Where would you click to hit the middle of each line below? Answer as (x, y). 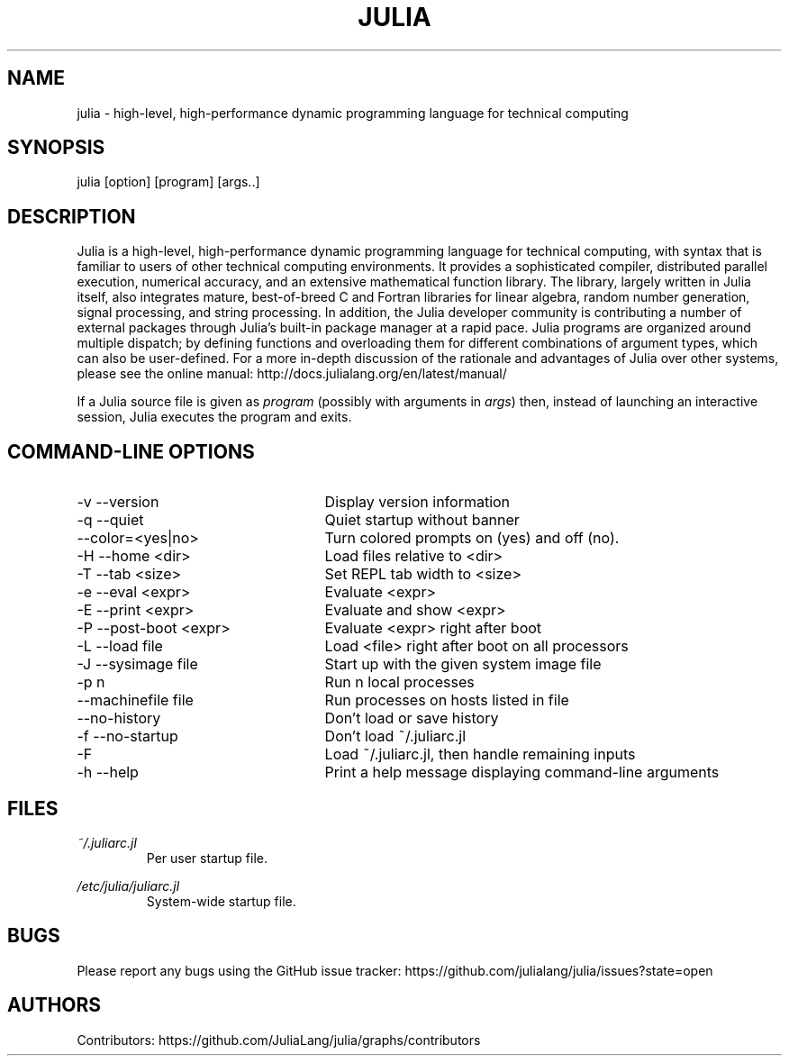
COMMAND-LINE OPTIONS (131, 451)
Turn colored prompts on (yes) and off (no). (472, 538)
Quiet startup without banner (422, 520)
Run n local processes (399, 682)
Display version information (417, 502)
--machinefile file (135, 700)
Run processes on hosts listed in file (447, 700)
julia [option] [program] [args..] (168, 182)
